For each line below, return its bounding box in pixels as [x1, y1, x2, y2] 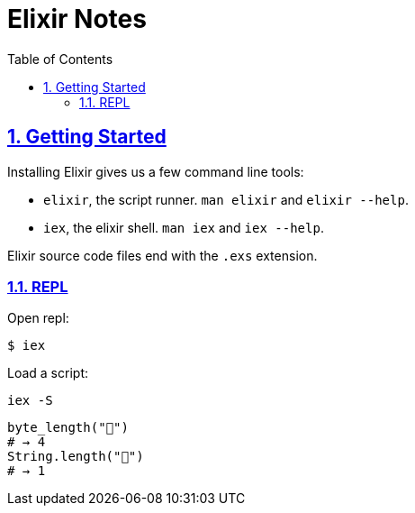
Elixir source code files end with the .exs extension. [7, 247, 318, 263]
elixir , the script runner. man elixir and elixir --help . [43, 191, 409, 207]
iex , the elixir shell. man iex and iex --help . [43, 219, 324, 235]
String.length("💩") [7, 449, 144, 464]
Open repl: [7, 310, 69, 326]
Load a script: [7, 365, 88, 381]
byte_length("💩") [7, 420, 129, 435]
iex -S [7, 393, 53, 408]
